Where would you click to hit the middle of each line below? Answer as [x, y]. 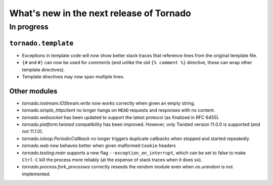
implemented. [36, 174]
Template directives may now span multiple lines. [73, 76]
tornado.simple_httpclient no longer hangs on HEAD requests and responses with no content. [119, 110]
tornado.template [41, 43]
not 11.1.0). [33, 131]
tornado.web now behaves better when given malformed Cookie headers [99, 146]
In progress [29, 27]
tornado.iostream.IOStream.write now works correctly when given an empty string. [108, 103]
